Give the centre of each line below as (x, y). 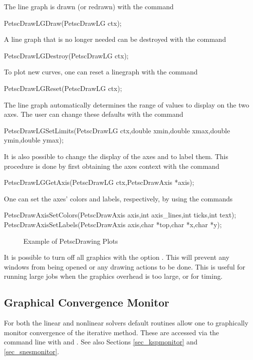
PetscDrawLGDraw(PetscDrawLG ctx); (63, 23)
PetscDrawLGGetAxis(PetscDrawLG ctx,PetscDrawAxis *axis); (99, 182)
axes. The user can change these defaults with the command (94, 114)
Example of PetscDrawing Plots (71, 241)
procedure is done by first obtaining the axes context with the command (112, 166)
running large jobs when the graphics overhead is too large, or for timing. (113, 276)
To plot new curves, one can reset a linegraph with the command (101, 72)
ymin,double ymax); (34, 140)
